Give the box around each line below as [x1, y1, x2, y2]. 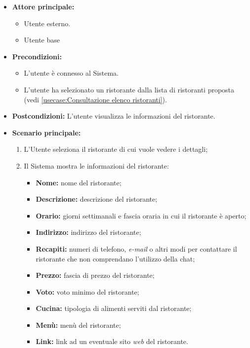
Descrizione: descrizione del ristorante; [36, 194, 158, 204]
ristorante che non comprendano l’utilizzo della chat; [36, 253, 195, 263]
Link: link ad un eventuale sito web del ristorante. [36, 336, 188, 347]
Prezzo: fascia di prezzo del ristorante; [36, 270, 155, 280]
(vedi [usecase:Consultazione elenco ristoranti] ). [24, 94, 167, 104]
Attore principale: [12, 1, 75, 11]
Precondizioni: [12, 51, 62, 61]
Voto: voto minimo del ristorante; [36, 286, 139, 297]
